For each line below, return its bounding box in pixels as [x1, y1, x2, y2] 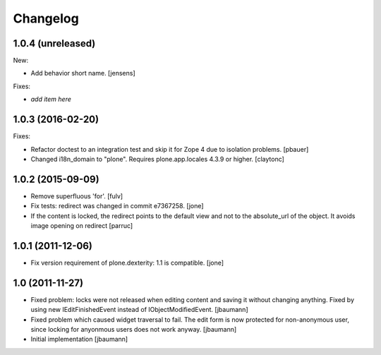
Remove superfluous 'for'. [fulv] [30, 191, 123, 200]
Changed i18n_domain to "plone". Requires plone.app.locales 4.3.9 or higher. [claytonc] [30, 155, 285, 163]
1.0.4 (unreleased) [13, 37, 96, 49]
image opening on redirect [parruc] [30, 222, 133, 229]
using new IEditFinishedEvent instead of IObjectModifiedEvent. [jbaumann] [30, 306, 248, 314]
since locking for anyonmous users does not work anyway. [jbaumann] [30, 325, 237, 333]
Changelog [13, 11, 79, 26]
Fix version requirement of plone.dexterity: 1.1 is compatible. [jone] [30, 258, 224, 267]
